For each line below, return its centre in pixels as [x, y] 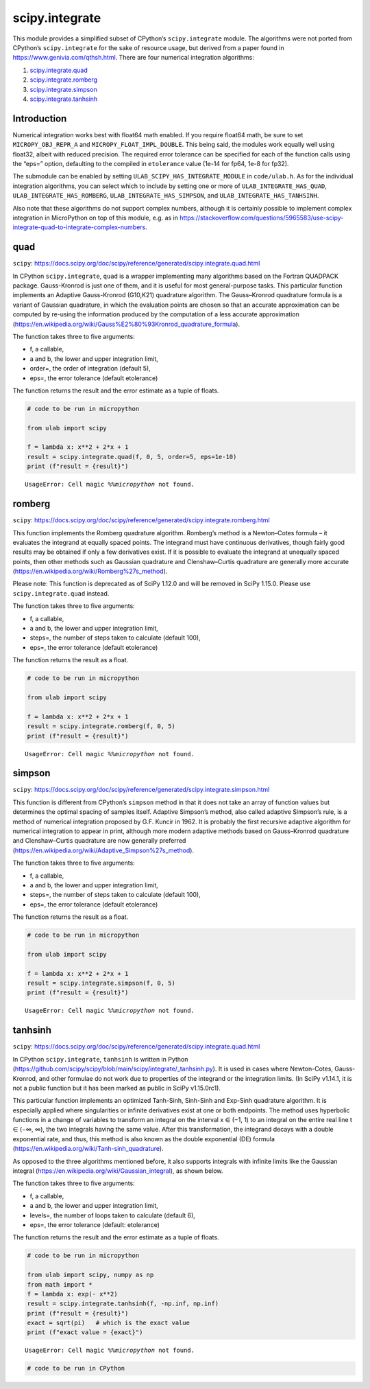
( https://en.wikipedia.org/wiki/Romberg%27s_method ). [90, 571]
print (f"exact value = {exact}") [85, 1332]
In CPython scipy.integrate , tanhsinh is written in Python [100, 1059]
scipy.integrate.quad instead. [61, 593]
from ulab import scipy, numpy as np [90, 1275]
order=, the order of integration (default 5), [90, 369]
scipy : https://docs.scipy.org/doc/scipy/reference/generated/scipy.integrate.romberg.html [141, 520]
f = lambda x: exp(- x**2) [72, 1294]
